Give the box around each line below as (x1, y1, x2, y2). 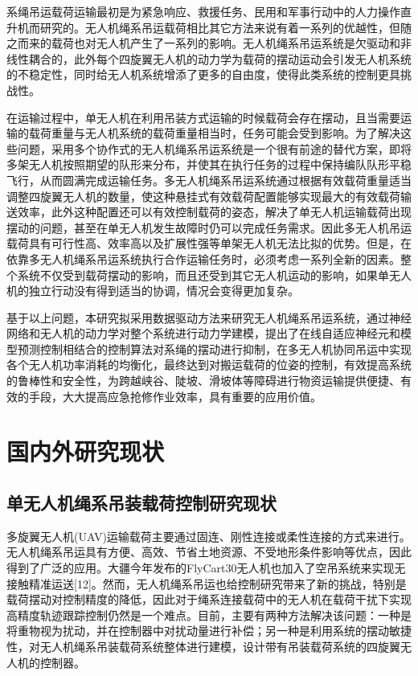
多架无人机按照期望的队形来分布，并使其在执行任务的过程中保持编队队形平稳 (6, 156, 412, 173)
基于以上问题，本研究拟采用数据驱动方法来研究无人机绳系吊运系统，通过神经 (6, 309, 412, 326)
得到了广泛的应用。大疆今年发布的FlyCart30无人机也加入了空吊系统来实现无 (6, 559, 406, 576)
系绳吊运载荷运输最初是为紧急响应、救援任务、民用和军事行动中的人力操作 (6, 3, 400, 19)
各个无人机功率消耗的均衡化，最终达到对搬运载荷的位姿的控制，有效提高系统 (6, 356, 412, 373)
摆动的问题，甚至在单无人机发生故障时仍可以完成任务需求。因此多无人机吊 (6, 219, 400, 236)
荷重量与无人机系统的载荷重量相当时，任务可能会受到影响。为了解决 (39, 125, 400, 141)
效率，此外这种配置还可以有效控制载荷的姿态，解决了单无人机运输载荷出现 (17, 203, 412, 220)
